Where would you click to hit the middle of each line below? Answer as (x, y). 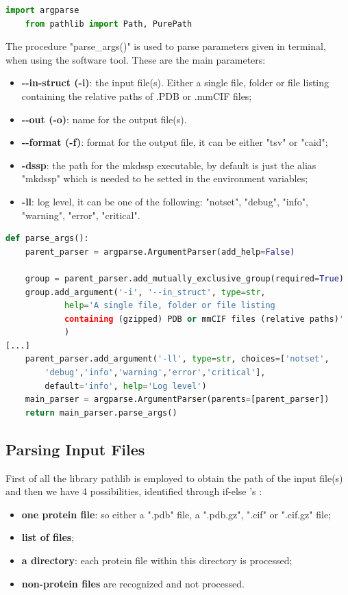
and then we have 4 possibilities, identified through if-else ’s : (134, 491)
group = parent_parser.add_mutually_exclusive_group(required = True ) (185, 278)
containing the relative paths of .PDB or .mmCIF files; (137, 96)
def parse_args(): (47, 239)
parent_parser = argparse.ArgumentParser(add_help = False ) (160, 252)
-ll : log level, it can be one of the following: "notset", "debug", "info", (165, 201)
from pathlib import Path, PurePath (109, 24)
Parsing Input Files (75, 449)
